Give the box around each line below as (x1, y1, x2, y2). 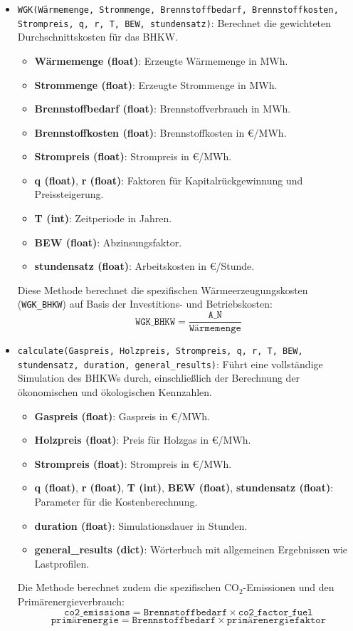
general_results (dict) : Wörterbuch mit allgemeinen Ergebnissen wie (34, 542, 348, 557)
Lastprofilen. (34, 556, 90, 570)
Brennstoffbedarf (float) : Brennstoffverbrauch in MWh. (34, 101, 291, 116)
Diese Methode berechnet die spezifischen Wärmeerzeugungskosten (17, 282, 308, 297)
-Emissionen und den (243, 580, 334, 595)
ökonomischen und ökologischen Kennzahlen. (17, 385, 212, 400)
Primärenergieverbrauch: (17, 594, 125, 608)
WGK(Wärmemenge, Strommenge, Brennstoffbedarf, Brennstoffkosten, (17, 5, 339, 15)
